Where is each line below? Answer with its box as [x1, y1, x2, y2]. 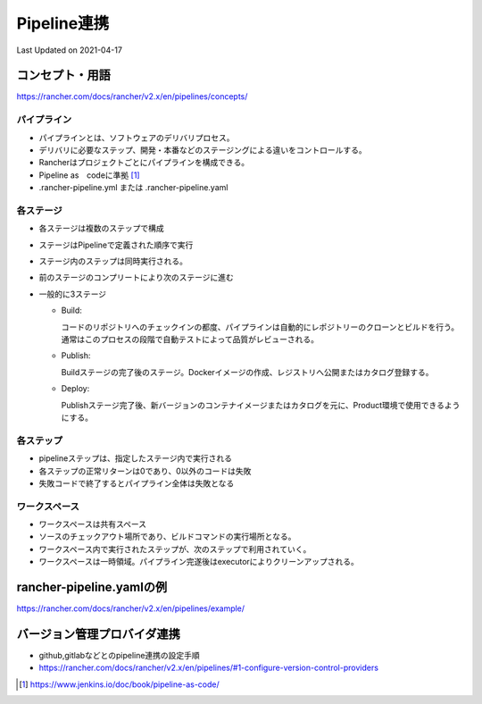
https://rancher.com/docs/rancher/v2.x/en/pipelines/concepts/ [16, 91, 248, 102]
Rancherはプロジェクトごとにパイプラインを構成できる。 [38, 157, 250, 168]
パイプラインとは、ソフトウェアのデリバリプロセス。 [38, 132, 235, 143]
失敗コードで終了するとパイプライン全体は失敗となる [38, 478, 235, 489]
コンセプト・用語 [16, 68, 111, 83]
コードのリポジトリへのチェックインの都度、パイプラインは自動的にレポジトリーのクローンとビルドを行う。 [61, 322, 460, 332]
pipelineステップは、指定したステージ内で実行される [38, 453, 232, 464]
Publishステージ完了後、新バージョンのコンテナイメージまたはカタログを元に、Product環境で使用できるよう [61, 399, 461, 410]
